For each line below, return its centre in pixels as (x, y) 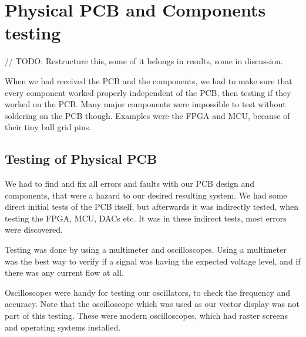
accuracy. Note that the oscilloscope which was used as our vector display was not (152, 304)
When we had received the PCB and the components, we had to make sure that (149, 80)
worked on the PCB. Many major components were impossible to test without (145, 104)
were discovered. (34, 229)
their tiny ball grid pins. (48, 127)
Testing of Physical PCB (81, 159)
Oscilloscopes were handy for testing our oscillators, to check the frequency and (147, 292)
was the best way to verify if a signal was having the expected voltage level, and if (153, 261)
